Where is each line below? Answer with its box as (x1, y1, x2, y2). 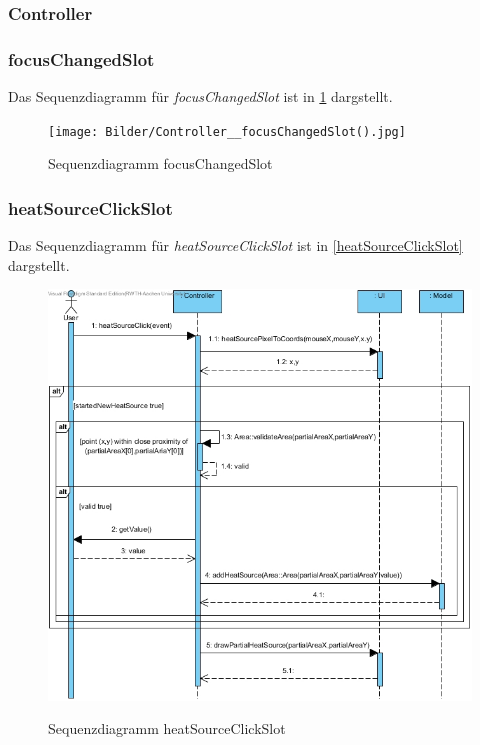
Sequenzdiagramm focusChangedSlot (48, 153, 273, 174)
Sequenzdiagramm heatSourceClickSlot (48, 718, 286, 739)
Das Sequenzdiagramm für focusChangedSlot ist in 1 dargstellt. (8, 86, 393, 107)
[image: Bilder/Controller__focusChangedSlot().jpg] (48, 124, 406, 139)
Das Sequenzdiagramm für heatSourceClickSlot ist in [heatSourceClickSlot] (8, 235, 463, 256)
